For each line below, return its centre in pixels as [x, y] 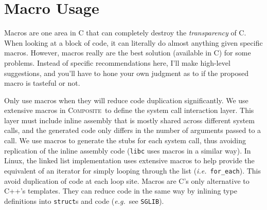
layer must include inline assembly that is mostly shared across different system [129, 120]
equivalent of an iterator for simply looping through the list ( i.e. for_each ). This [133, 170]
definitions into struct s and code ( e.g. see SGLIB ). [84, 201]
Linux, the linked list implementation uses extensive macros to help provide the [129, 160]
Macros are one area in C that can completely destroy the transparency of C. [125, 33]
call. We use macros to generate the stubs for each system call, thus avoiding [125, 140]
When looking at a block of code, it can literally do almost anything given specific [133, 42]
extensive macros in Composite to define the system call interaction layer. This [129, 110]
